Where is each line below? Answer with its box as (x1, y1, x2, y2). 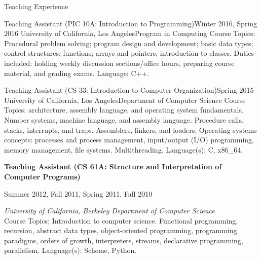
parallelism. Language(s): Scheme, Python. (4, 245, 137, 255)
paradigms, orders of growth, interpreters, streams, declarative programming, (4, 235, 243, 245)
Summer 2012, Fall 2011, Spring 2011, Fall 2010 (4, 188, 153, 199)
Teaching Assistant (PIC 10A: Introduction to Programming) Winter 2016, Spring (4, 18, 257, 28)
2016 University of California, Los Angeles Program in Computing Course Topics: (4, 28, 255, 39)
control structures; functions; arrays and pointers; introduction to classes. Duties (4, 48, 254, 58)
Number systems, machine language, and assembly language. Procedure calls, (4, 114, 244, 125)
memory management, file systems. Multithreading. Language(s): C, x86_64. (4, 144, 243, 155)
